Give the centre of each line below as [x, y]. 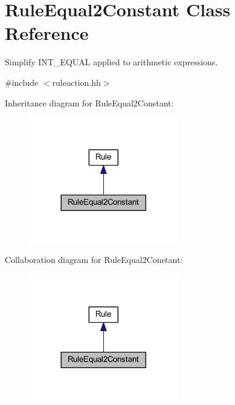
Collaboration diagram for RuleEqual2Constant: [94, 260]
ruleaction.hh [76, 82]
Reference [47, 33]
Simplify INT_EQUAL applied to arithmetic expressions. [111, 62]
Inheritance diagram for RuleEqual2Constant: [89, 102]
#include [22, 82]
